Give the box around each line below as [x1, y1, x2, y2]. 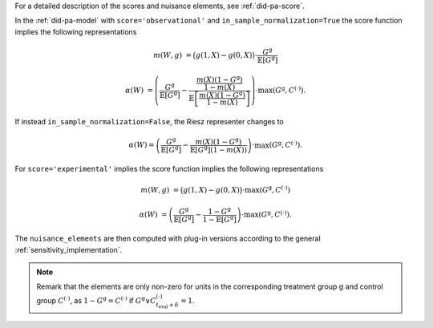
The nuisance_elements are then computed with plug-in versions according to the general [14, 233, 321, 244]
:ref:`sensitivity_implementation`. [14, 245, 123, 254]
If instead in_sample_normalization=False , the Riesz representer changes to [14, 117, 284, 127]
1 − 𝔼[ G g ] [202, 213, 237, 224]
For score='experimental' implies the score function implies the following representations [14, 164, 324, 174]
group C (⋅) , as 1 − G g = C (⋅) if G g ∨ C [36, 294, 156, 305]
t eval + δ [156, 301, 180, 310]
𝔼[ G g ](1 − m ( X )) [189, 144, 248, 154]
